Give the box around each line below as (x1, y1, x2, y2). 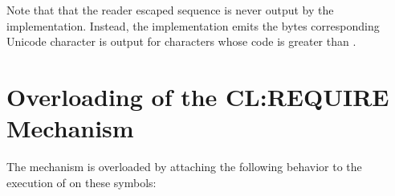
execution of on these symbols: (6, 174, 157, 190)
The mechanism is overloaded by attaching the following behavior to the (6, 158, 362, 175)
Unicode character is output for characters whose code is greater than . (6, 33, 356, 50)
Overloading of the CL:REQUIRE (6, 80, 389, 112)
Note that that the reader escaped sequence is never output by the (6, 2, 334, 18)
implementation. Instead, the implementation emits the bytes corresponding (6, 17, 380, 34)
